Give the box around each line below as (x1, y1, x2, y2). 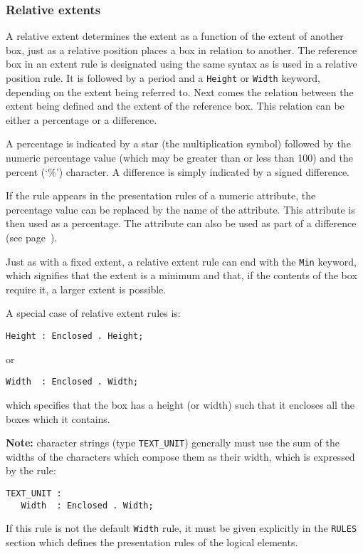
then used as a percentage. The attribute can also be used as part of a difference (6, 216, 357, 231)
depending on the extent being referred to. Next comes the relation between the (6, 84, 354, 99)
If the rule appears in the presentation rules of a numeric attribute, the (6, 188, 316, 203)
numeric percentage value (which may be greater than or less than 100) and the (6, 150, 353, 165)
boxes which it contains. (6, 411, 110, 426)
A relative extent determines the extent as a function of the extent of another (6, 28, 344, 43)
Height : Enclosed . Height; (6, 331, 144, 342)
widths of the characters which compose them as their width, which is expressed (6, 449, 355, 464)
